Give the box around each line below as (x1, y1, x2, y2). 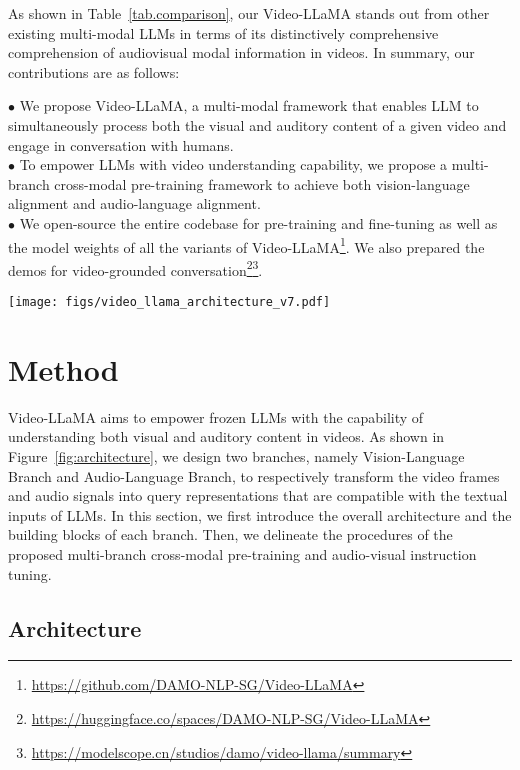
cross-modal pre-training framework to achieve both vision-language (54, 173, 470, 194)
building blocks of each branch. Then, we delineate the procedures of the (8, 524, 453, 545)
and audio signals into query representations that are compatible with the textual (8, 485, 508, 506)
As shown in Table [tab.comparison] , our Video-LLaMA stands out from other (8, 3, 490, 23)
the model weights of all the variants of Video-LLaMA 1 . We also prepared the (8, 233, 485, 257)
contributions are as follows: (8, 61, 180, 82)
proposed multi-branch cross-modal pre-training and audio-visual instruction (8, 543, 477, 564)
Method (8, 348, 119, 389)
